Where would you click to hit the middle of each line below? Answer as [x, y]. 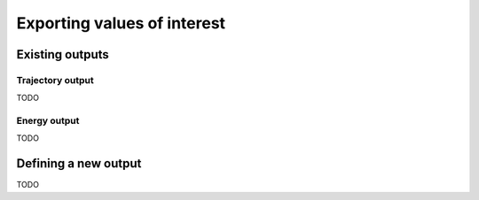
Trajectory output [55, 80]
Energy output [48, 121]
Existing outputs [63, 54]
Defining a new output [79, 164]
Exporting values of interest [121, 23]
